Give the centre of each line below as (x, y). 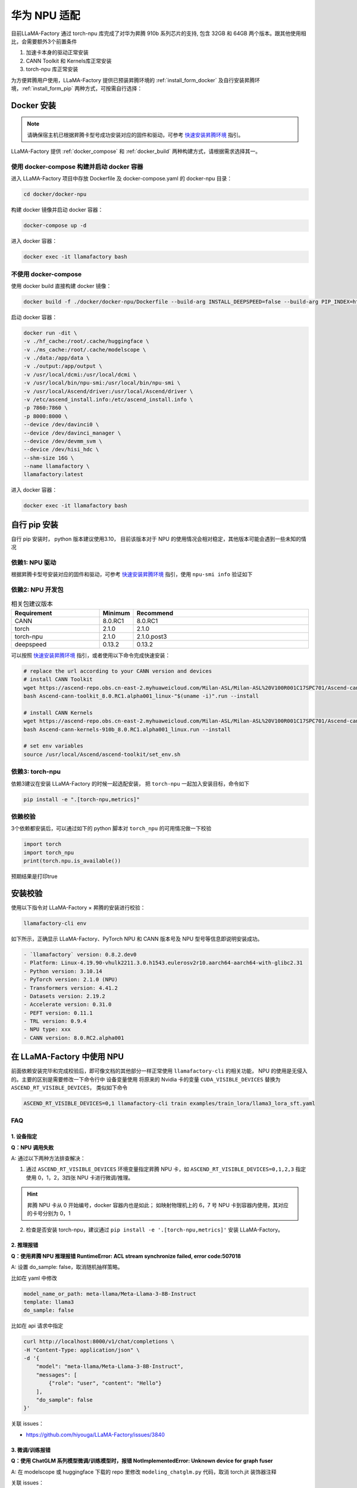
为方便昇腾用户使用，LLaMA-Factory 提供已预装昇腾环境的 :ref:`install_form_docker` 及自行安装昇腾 (133, 80)
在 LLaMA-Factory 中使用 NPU (68, 1057)
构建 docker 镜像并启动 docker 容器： (57, 210)
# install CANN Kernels (58, 712)
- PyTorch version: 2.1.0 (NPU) (71, 980)
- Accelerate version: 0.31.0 (68, 1005)
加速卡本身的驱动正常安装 (57, 52)
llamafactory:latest (53, 474)
